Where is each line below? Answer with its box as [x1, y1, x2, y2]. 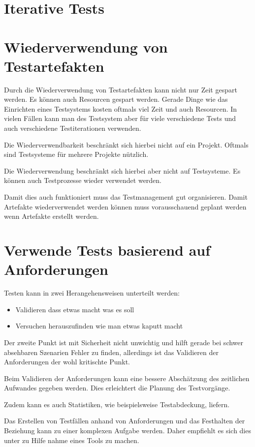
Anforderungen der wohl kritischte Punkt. [4, 357, 130, 367]
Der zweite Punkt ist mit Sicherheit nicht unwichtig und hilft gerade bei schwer [4, 337, 244, 347]
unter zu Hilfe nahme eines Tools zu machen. [4, 435, 139, 445]
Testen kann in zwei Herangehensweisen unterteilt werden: [4, 288, 180, 298]
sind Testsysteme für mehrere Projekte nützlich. [4, 149, 149, 159]
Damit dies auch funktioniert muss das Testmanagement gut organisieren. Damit [4, 192, 248, 202]
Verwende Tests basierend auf [4, 240, 211, 260]
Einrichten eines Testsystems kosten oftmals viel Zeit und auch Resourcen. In [4, 103, 237, 114]
